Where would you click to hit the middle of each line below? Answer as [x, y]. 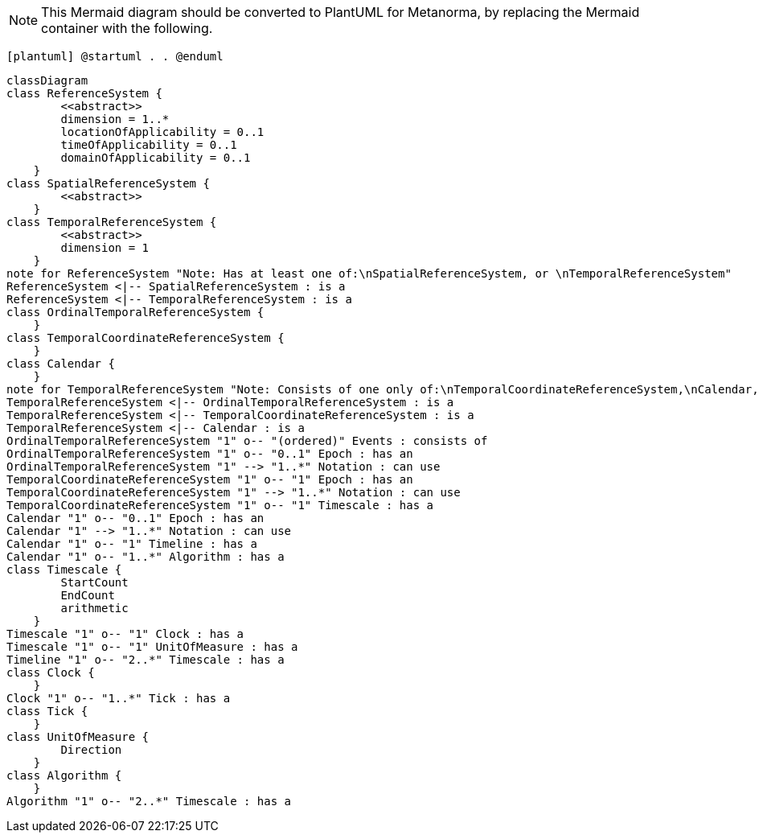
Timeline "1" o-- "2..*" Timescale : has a [146, 660]
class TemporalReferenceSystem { [112, 222]
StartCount [94, 582]
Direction [91, 750]
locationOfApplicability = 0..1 [162, 132]
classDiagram [47, 80]
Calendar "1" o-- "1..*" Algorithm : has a [146, 557]
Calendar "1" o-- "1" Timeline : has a [132, 544]
